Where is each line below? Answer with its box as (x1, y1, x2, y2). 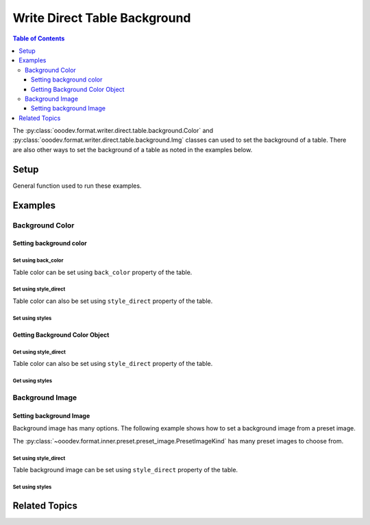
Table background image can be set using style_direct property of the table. (12, 466, 238, 474)
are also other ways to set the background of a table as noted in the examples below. (12, 145, 253, 154)
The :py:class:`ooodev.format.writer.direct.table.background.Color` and (12, 127, 214, 135)
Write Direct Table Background (12, 10, 191, 25)
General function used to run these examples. (12, 182, 142, 190)
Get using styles (12, 378, 53, 384)
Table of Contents (12, 34, 65, 42)
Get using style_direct (12, 348, 66, 356)
